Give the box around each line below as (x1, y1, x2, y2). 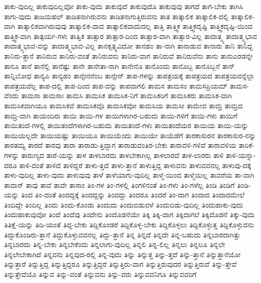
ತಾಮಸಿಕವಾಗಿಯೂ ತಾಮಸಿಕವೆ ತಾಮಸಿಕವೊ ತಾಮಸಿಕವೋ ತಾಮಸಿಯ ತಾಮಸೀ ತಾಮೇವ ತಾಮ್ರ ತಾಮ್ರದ (4, 100, 243, 110)
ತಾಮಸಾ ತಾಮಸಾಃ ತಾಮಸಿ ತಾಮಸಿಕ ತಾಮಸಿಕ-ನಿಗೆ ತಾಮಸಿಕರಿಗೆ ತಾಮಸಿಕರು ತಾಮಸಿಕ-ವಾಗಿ (21, 90, 232, 101)
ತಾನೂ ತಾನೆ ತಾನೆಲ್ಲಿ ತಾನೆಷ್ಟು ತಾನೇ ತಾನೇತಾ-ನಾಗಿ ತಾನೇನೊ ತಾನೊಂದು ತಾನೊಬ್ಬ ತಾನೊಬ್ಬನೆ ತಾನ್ (4, 60, 235, 71)
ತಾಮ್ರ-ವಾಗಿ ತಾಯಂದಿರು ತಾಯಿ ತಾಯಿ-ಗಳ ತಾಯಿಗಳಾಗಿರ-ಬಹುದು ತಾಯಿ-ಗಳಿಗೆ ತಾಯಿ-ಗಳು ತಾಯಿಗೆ (4, 110, 238, 120)
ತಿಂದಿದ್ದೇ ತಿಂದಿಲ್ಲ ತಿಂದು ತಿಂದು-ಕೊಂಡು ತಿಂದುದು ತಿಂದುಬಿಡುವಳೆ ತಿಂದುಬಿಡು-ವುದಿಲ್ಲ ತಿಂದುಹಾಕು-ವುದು (4, 199, 243, 210)
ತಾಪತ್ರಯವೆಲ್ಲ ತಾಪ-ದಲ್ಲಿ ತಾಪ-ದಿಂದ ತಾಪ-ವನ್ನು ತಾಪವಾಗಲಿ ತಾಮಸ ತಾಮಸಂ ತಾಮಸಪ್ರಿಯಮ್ (4, 80, 228, 91)
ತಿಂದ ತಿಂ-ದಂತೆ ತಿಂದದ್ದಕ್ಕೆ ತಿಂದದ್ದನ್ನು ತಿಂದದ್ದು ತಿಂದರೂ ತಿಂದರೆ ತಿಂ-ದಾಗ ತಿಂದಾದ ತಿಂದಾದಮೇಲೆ (21, 189, 245, 200)
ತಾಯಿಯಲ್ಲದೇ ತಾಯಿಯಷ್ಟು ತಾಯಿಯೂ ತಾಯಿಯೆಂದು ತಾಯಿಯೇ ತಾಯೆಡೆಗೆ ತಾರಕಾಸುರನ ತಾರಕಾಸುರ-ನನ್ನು (4, 130, 256, 140)
